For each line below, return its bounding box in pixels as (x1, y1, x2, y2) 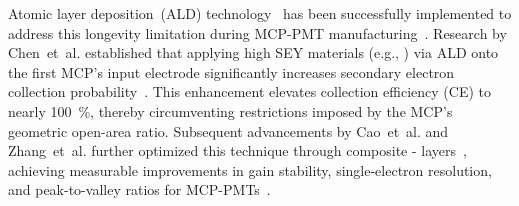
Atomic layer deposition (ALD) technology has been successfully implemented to (8, 3, 512, 23)
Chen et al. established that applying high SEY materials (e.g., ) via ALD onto (8, 42, 499, 63)
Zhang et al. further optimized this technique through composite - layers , (8, 140, 467, 161)
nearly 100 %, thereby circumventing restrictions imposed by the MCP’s (8, 100, 453, 121)
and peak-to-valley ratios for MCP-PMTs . (8, 179, 271, 200)
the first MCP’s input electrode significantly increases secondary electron (8, 61, 455, 82)
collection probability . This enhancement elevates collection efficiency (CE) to (8, 81, 491, 102)
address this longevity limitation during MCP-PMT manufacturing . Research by (8, 22, 507, 43)
